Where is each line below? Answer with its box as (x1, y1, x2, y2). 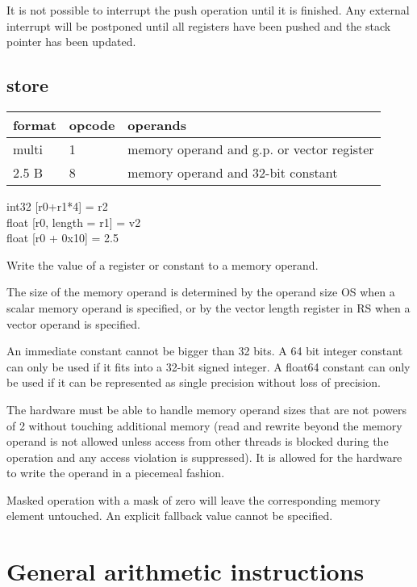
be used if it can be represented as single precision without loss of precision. (6, 374, 381, 391)
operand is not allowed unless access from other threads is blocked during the (6, 433, 389, 450)
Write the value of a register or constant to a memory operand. (6, 256, 319, 273)
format (13, 115, 56, 134)
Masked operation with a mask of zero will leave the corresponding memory (6, 491, 381, 508)
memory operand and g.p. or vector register (127, 139, 374, 158)
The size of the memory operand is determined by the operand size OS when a (6, 283, 395, 300)
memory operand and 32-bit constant (127, 162, 338, 182)
